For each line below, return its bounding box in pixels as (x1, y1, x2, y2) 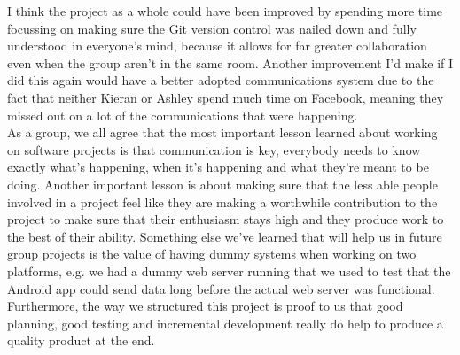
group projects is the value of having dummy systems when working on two (7, 244, 417, 263)
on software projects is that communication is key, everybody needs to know (7, 140, 421, 158)
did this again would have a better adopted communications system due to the (7, 71, 434, 89)
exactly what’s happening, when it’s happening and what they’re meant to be (7, 158, 429, 176)
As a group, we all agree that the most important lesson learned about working (7, 123, 438, 142)
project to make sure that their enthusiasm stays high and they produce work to (7, 210, 444, 228)
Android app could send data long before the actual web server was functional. (7, 279, 435, 297)
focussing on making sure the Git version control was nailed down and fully (7, 19, 417, 37)
